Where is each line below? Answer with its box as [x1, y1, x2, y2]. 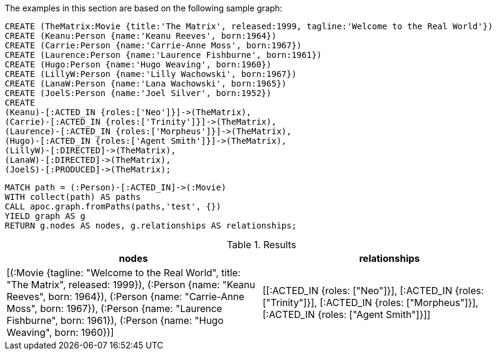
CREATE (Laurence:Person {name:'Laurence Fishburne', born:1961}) [5, 50, 322, 60]
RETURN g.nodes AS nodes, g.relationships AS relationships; [5, 221, 297, 230]
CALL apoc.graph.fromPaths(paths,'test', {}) [5, 202, 221, 211]
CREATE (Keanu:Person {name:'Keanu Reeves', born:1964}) [5, 31, 277, 41]
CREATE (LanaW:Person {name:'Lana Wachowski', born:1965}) [5, 79, 287, 88]
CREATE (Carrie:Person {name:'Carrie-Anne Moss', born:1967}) [5, 41, 302, 50]
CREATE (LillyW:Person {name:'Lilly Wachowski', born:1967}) [5, 69, 297, 79]
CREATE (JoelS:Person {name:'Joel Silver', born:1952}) [5, 88, 272, 98]
